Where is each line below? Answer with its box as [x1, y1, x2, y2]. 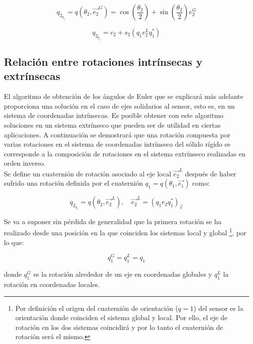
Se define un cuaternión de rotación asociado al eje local [4, 168, 171, 178]
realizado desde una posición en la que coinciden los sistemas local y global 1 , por [4, 226, 247, 238]
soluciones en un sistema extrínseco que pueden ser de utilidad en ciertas [4, 119, 221, 130]
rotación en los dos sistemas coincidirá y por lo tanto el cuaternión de [15, 322, 223, 332]
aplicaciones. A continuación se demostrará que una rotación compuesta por [4, 129, 231, 139]
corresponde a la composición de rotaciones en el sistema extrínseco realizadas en [4, 148, 246, 158]
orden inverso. [4, 158, 46, 168]
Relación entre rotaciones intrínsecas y [4, 54, 202, 69]
